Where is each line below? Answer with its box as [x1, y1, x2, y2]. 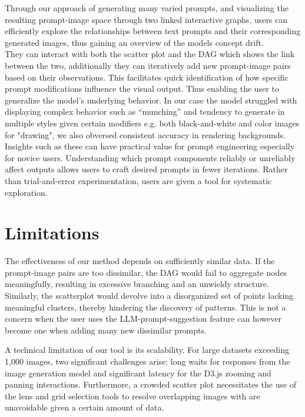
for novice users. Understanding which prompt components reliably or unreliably [5, 151, 296, 164]
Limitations [5, 221, 100, 245]
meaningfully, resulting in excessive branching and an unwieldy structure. [5, 278, 269, 290]
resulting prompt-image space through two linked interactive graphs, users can [5, 13, 288, 25]
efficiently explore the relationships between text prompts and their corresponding [5, 25, 301, 37]
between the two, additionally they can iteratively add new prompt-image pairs [5, 59, 291, 71]
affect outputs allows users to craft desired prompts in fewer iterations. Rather [5, 163, 288, 175]
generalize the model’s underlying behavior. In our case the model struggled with [5, 94, 297, 106]
